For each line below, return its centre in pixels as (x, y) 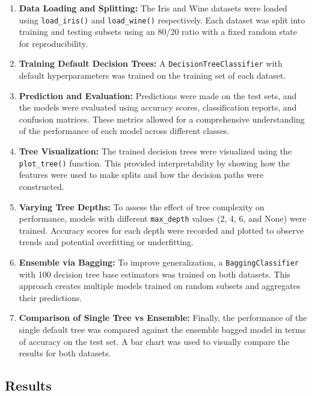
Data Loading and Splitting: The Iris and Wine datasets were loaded (153, 8)
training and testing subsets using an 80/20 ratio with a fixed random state (158, 32)
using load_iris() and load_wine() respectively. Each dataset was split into (162, 20)
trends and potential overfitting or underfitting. (106, 242)
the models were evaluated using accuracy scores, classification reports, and (158, 107)
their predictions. (50, 297)
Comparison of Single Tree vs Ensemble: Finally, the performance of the (163, 318)
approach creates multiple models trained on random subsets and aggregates (160, 286)
